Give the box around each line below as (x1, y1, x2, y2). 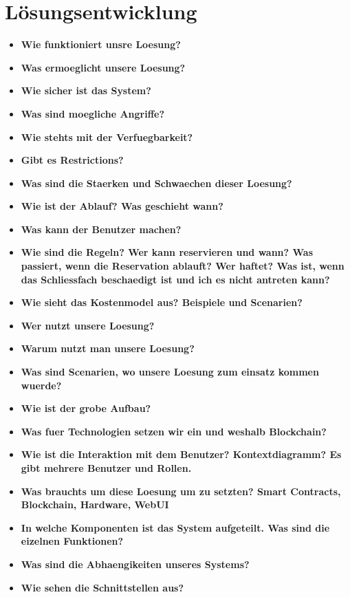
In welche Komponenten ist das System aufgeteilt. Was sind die (21, 520, 330, 534)
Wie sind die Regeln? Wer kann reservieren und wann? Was (21, 245, 313, 259)
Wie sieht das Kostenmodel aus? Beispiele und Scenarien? (21, 295, 303, 310)
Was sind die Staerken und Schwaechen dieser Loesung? (21, 175, 292, 190)
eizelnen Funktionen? (21, 534, 124, 548)
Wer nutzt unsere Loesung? (21, 318, 155, 332)
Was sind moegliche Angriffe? (21, 106, 165, 120)
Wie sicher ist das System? (21, 83, 151, 98)
